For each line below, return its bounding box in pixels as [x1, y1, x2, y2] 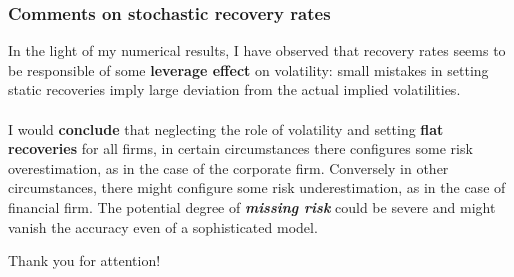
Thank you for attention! [8, 250, 161, 271]
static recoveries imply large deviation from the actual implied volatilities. [8, 79, 461, 100]
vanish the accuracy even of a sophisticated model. [8, 216, 318, 237]
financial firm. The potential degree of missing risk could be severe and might [8, 196, 496, 217]
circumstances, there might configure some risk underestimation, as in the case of [8, 177, 506, 198]
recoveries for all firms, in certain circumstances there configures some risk [8, 138, 473, 159]
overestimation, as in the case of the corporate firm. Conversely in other [8, 157, 449, 178]
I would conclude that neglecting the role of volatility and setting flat [8, 118, 444, 139]
